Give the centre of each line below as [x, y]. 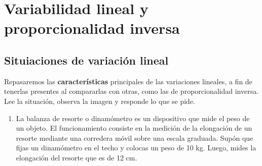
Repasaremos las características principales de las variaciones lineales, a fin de [128, 81]
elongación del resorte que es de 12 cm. [77, 157]
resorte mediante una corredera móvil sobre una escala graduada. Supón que [135, 137]
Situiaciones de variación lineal [86, 60]
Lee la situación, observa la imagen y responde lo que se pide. [100, 101]
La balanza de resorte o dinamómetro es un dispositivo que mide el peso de [133, 118]
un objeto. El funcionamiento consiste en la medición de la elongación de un [134, 128]
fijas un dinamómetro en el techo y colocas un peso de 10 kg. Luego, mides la [136, 148]
